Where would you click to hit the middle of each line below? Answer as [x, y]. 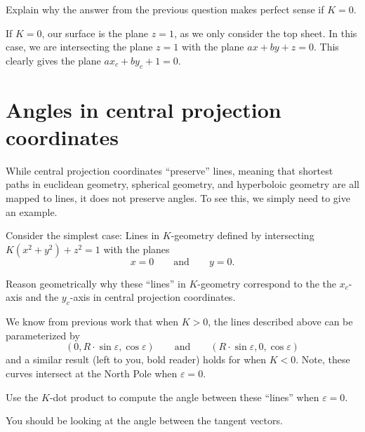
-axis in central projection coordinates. [153, 297]
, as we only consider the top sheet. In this [265, 33]
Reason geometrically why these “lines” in [96, 283]
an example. [32, 211]
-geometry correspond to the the [267, 283]
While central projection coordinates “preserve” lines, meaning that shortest [170, 170]
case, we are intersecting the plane [79, 47]
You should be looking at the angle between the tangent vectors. [144, 420]
